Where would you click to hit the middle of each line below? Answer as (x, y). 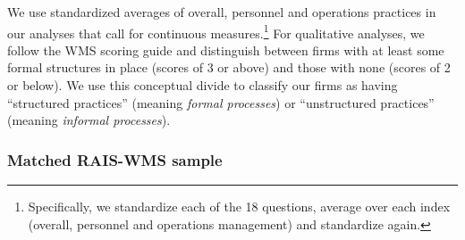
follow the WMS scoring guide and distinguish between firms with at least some (226, 50)
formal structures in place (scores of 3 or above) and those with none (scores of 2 (229, 67)
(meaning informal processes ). (89, 120)
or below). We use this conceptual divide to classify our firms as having (203, 85)
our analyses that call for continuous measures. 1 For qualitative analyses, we (216, 31)
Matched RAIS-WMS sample (115, 159)
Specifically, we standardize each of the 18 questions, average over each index (239, 207)
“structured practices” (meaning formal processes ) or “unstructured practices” (221, 102)
